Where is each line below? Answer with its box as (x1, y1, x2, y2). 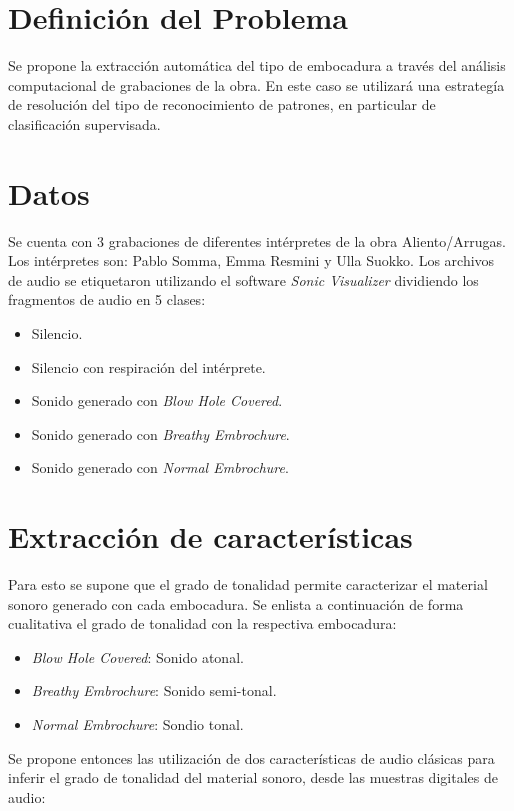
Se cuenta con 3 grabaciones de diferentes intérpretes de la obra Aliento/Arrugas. (8, 230, 506, 251)
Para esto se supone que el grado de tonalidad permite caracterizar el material (8, 574, 488, 595)
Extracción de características (8, 516, 413, 557)
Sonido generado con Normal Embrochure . (31, 457, 289, 478)
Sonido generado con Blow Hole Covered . (31, 390, 283, 411)
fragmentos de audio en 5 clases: (8, 289, 206, 310)
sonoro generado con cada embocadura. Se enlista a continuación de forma (8, 593, 464, 614)
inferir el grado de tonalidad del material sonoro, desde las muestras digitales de (8, 767, 498, 788)
